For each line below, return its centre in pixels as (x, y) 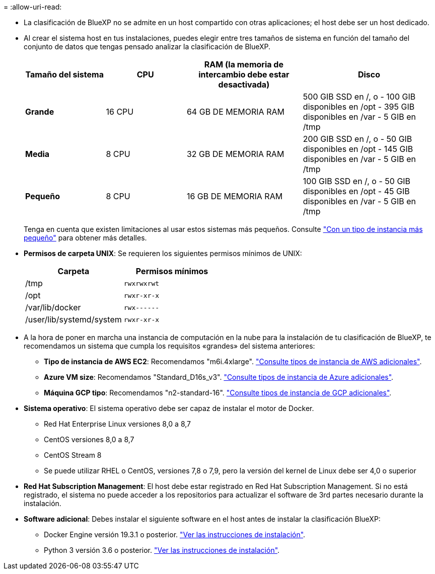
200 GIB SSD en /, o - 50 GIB (357, 139)
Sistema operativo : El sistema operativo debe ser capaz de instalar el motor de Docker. (169, 408)
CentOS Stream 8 (73, 455)
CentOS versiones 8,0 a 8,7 (89, 439)
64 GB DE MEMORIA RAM (235, 112)
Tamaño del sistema (64, 74)
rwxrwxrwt (141, 283)
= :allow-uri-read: (33, 7)
